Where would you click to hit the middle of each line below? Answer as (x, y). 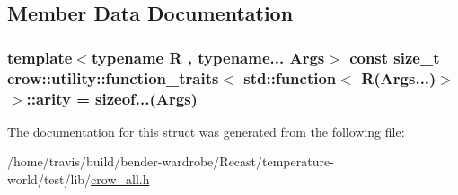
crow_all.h (120, 179)
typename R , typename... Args (208, 57)
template (40, 57)
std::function (290, 77)
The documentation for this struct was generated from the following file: (206, 131)
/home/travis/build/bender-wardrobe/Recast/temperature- (171, 161)
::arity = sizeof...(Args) (112, 98)
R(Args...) (399, 77)
